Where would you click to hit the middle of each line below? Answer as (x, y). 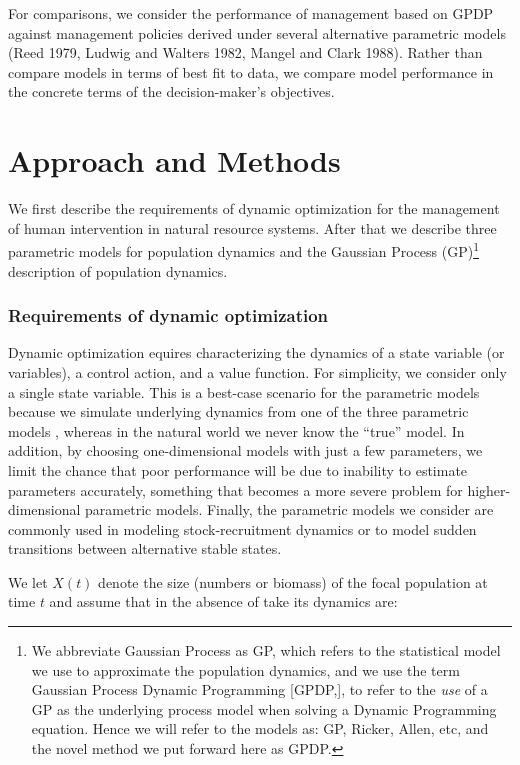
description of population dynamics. (118, 270)
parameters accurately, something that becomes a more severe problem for (235, 489)
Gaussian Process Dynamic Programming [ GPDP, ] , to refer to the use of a (259, 689)
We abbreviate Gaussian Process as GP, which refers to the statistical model (266, 650)
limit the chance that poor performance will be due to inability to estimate (238, 469)
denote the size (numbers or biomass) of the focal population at (293, 581)
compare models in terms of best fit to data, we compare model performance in (251, 71)
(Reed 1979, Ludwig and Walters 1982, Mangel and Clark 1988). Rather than (245, 52)
